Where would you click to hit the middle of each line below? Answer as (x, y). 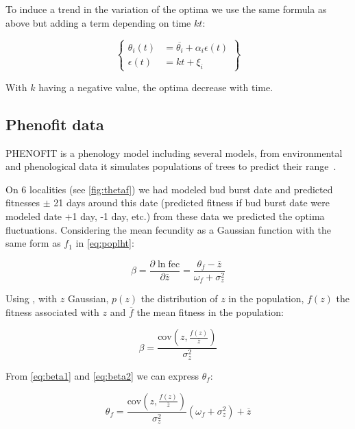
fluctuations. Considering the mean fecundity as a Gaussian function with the (169, 229)
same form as (33, 243)
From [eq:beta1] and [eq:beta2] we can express (102, 375)
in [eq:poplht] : (105, 243)
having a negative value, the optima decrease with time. (156, 87)
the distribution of (179, 298)
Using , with (32, 298)
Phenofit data (55, 124)
